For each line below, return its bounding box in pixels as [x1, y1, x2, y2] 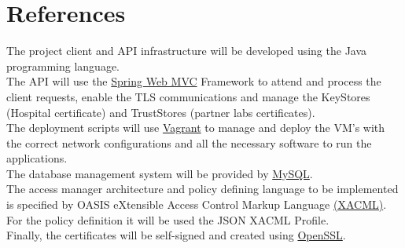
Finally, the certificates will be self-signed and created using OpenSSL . [6, 227, 346, 243]
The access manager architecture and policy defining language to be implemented [6, 181, 399, 197]
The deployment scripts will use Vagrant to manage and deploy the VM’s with [6, 119, 385, 136]
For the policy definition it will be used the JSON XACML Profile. [6, 211, 330, 228]
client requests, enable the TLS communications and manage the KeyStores [6, 88, 370, 104]
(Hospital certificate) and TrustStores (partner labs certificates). [6, 104, 315, 120]
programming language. [6, 57, 120, 74]
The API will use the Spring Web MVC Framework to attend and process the [6, 73, 381, 89]
